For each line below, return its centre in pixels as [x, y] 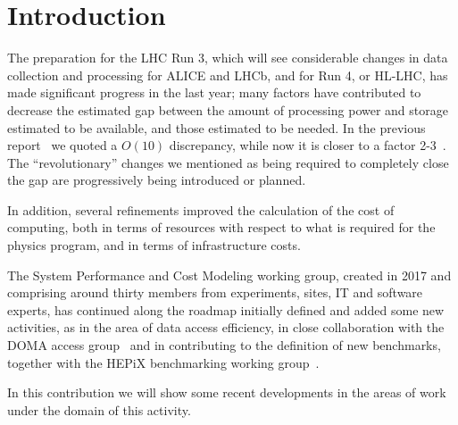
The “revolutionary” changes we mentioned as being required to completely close [228, 162]
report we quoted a [62, 145]
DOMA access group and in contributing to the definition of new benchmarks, [224, 345]
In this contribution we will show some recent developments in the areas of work [227, 392]
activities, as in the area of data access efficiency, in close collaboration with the [226, 327]
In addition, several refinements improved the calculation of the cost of [201, 209]
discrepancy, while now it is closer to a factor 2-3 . [308, 145]
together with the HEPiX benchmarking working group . [163, 362]
